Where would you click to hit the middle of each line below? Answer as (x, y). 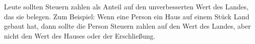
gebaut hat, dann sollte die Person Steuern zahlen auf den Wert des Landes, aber (127, 26)
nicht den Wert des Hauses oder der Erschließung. (80, 35)
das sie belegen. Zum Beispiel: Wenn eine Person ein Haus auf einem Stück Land (127, 16)
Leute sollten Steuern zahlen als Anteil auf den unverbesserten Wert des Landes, (126, 6)
